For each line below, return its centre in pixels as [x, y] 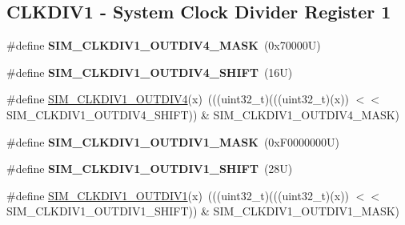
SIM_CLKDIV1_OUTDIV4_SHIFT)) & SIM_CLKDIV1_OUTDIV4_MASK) [203, 114]
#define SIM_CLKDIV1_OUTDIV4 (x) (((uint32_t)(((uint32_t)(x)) [178, 99]
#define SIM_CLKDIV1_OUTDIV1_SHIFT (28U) [150, 169]
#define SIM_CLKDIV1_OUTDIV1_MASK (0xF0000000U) [173, 141]
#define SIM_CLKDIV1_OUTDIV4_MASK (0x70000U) [164, 45]
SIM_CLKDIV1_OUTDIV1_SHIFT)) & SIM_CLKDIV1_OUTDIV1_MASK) [203, 211]
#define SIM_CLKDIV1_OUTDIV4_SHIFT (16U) [150, 72]
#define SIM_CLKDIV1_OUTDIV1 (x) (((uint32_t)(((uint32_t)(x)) [178, 195]
